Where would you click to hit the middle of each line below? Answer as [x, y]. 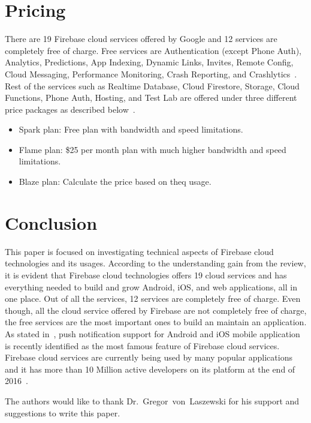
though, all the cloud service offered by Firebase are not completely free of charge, [156, 310]
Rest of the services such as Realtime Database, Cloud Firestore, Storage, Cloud [152, 85]
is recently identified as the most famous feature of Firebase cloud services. [142, 345]
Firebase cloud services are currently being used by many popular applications [149, 357]
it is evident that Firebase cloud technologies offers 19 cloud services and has [146, 274]
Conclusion [51, 222]
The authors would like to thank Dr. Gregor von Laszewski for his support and [152, 400]
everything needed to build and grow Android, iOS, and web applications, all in [151, 286]
